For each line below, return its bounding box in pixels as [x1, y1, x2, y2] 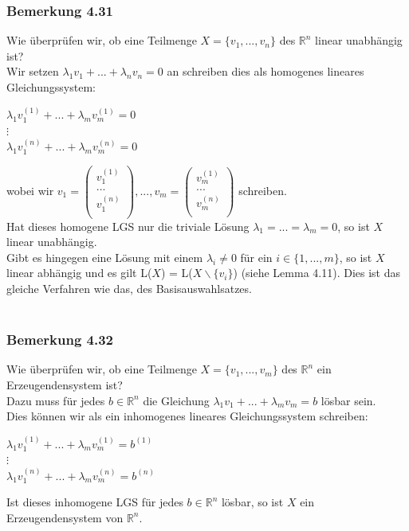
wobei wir [6, 182, 54, 198]
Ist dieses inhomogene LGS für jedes [6, 494, 183, 510]
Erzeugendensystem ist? [6, 377, 123, 393]
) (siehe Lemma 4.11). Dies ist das [233, 264, 401, 281]
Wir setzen [6, 63, 59, 80]
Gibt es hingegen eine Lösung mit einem [6, 248, 203, 265]
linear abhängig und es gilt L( [6, 264, 152, 281]
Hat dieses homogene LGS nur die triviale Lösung [6, 217, 250, 234]
